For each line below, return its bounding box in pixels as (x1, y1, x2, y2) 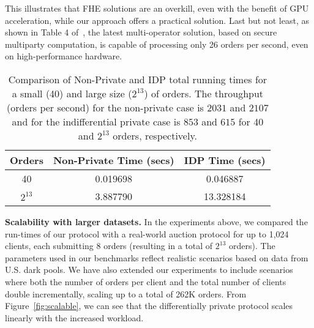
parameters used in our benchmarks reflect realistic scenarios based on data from (5, 251, 308, 264)
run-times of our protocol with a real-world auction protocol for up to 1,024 (5, 227, 289, 240)
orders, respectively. (113, 128, 197, 143)
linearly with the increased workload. (5, 311, 144, 324)
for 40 (238, 114, 264, 129)
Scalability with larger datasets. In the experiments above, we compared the (5, 215, 308, 228)
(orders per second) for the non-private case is (7, 100, 204, 114)
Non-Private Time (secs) (53, 152, 174, 167)
